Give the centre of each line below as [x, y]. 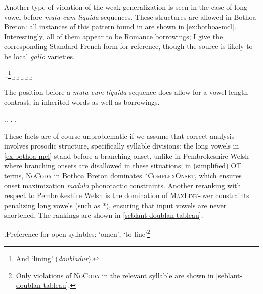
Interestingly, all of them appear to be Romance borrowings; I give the [114, 36]
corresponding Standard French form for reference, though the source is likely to [128, 46]
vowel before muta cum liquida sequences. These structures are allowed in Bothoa [130, 16]
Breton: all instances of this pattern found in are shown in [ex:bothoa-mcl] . [120, 27]
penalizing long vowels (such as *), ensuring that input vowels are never [115, 205]
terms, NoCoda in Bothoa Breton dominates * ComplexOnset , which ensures [123, 175]
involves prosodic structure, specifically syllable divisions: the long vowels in [122, 146]
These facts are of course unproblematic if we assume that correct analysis [119, 136]
